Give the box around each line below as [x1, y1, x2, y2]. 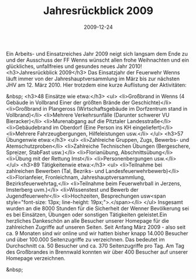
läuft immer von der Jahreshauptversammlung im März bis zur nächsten [6, 75, 180, 82]
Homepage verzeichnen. [6, 254, 66, 261]
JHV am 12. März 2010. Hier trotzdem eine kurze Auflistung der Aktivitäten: [6, 81, 187, 89]
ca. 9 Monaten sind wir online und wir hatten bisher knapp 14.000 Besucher [6, 230, 188, 237]
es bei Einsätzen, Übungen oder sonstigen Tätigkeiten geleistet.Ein [6, 211, 167, 218]
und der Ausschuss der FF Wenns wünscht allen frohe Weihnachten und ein [6, 56, 189, 63]
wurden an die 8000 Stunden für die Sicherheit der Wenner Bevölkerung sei [6, 205, 189, 212]
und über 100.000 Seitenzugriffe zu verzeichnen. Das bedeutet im [6, 236, 165, 243]
